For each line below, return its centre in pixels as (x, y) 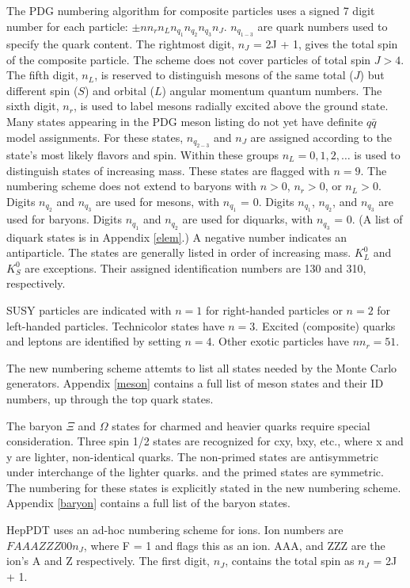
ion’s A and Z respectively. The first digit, (108, 561)
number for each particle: (67, 26)
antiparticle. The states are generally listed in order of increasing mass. (179, 252)
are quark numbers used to (323, 26)
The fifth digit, (42, 75)
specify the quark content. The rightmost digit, (121, 44)
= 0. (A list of (368, 219)
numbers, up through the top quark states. (110, 398)
